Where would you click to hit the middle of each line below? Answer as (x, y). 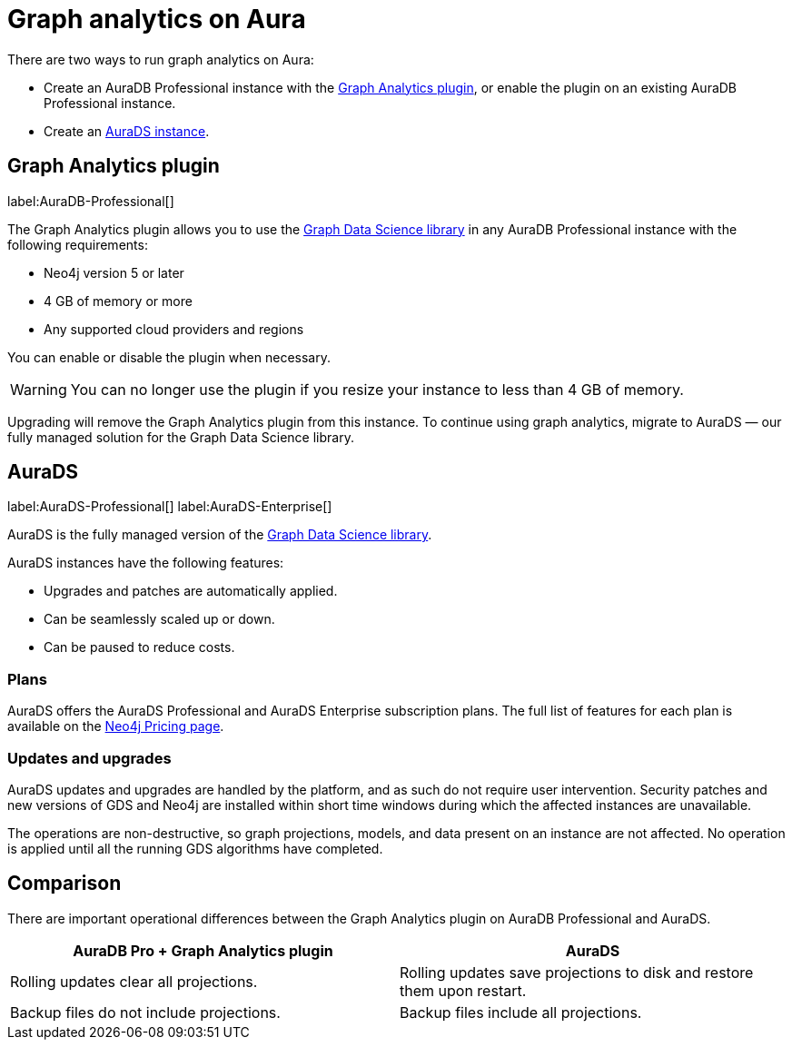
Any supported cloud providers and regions (174, 329)
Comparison (64, 884)
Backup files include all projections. (521, 1012)
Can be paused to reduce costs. (139, 647)
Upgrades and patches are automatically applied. (191, 591)
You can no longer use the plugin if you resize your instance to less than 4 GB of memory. (377, 389)
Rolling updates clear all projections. (134, 981)
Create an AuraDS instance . (127, 131)
